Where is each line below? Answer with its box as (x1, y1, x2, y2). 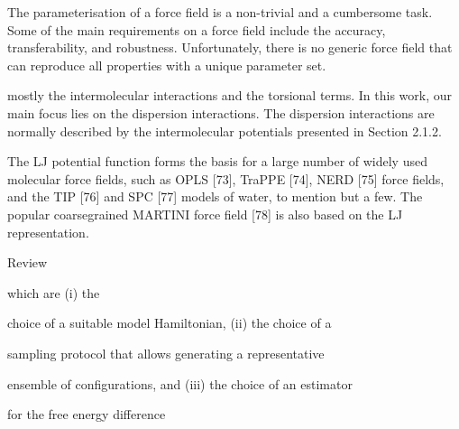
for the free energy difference (7, 405, 166, 424)
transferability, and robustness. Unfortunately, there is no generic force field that (7, 38, 453, 57)
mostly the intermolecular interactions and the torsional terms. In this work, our (7, 86, 452, 105)
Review (7, 253, 48, 272)
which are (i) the (7, 283, 100, 302)
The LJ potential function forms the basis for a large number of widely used (7, 152, 427, 171)
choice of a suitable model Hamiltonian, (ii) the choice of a (7, 313, 332, 332)
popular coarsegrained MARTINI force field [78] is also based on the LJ (7, 204, 403, 223)
